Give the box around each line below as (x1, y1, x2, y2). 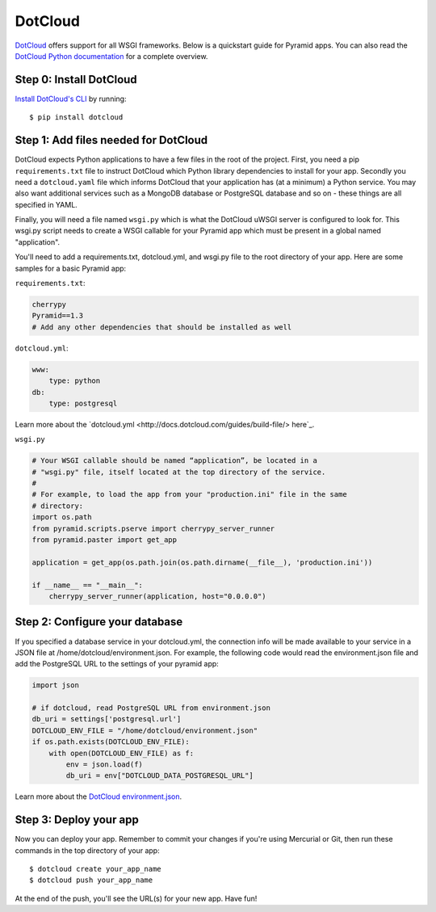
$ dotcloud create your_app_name (29, 864, 161, 874)
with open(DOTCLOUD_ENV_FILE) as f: (48, 748, 194, 758)
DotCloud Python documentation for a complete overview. (15, 51, 208, 61)
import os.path (31, 513, 92, 522)
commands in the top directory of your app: (15, 845, 161, 855)
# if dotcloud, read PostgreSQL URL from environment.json (31, 704, 270, 712)
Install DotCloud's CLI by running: (15, 94, 127, 103)
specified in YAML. (15, 200, 78, 209)
